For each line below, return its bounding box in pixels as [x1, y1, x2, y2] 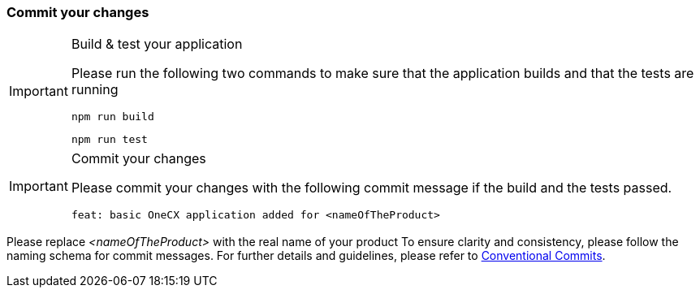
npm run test [71, 133, 148, 146]
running [71, 81, 119, 98]
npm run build [71, 110, 154, 123]
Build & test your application [71, 36, 243, 53]
